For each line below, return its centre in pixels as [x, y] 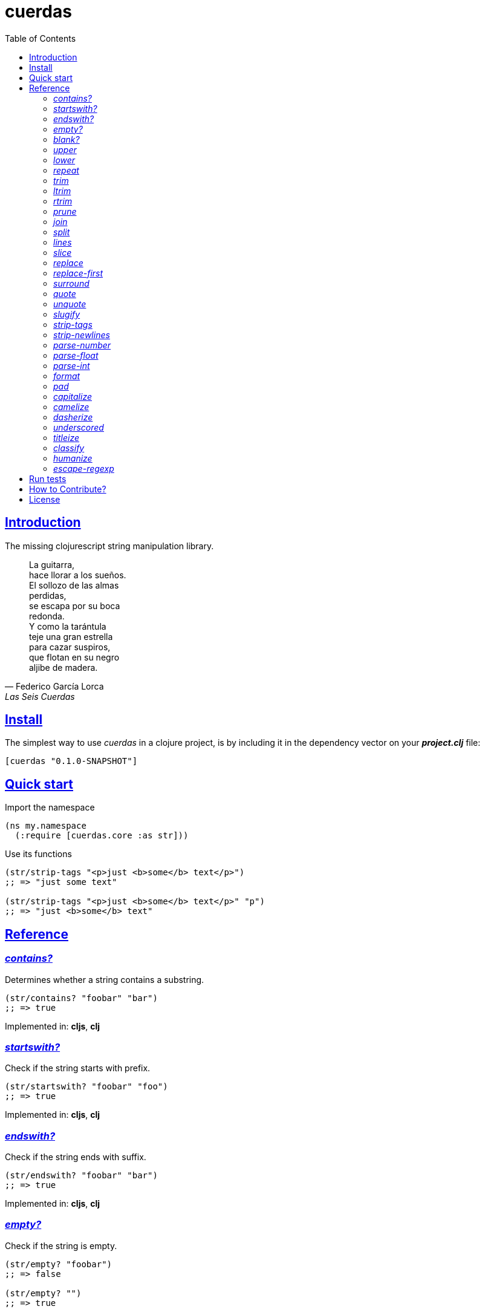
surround [71, 283]
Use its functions [38, 854]
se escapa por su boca [75, 605]
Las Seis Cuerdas [40, 696]
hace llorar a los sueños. [78, 575]
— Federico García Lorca [54, 686]
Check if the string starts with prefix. [78, 1068]
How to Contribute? [68, 489]
